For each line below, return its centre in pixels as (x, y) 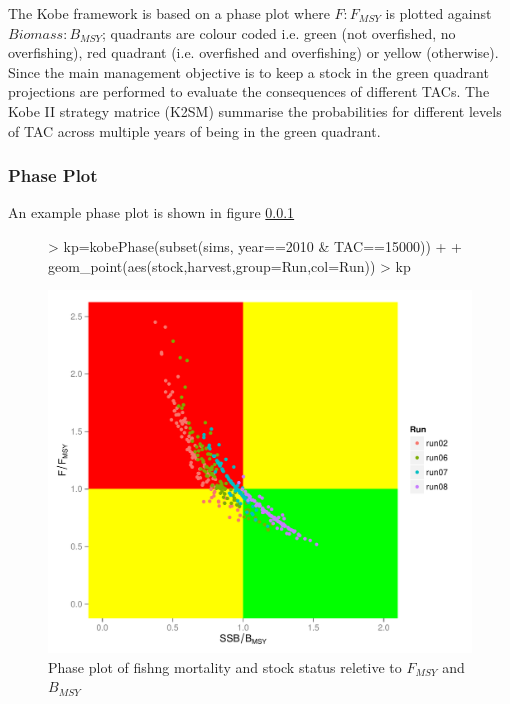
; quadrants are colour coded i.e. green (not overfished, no (279, 32)
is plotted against (438, 13)
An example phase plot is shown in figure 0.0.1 (151, 212)
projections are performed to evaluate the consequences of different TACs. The (249, 91)
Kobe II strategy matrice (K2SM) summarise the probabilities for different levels (255, 110)
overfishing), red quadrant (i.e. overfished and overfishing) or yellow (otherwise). (253, 52)
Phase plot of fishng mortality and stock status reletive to (225, 666)
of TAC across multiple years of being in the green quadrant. (194, 130)
